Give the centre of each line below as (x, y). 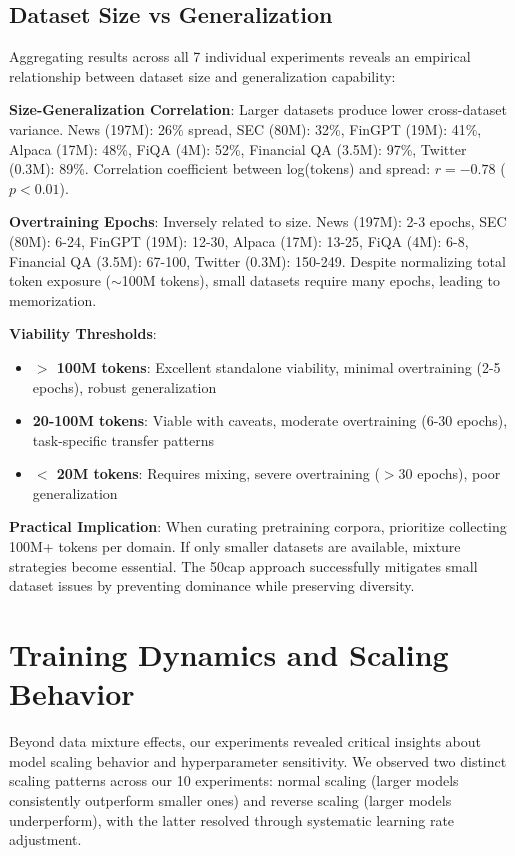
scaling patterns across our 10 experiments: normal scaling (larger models (234, 780)
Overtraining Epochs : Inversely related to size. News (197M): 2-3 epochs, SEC (258, 221)
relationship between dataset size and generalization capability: (202, 75)
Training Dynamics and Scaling (229, 654)
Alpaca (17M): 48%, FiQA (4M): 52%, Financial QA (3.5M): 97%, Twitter (238, 148)
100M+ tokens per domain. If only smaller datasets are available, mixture (235, 546)
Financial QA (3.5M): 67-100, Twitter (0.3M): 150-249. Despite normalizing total (257, 260)
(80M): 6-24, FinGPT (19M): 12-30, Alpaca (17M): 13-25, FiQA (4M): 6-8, (239, 240)
